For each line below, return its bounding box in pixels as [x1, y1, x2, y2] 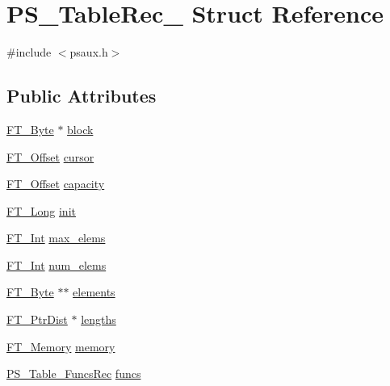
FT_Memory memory [6, 338, 115, 355]
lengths [81, 311, 116, 328]
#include [6, 44, 52, 61]
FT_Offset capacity [6, 175, 105, 192]
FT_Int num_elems [6, 256, 107, 273]
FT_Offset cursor [6, 148, 94, 165]
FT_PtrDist [6, 311, 68, 328]
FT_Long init [6, 202, 76, 219]
